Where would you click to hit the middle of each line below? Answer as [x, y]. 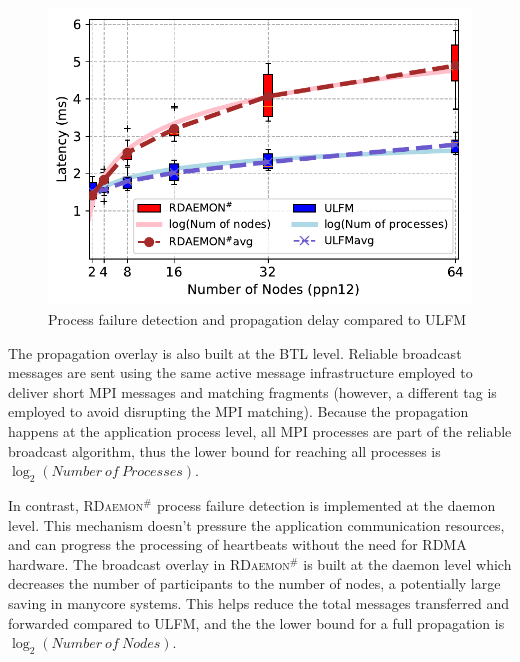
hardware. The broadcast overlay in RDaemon [149, 563]
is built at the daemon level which [407, 563]
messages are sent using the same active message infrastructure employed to [240, 372]
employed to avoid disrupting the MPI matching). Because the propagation [238, 411]
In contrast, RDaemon [76, 505]
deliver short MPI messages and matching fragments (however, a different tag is [252, 391]
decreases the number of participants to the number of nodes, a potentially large [254, 583]
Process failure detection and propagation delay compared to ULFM [257, 319]
